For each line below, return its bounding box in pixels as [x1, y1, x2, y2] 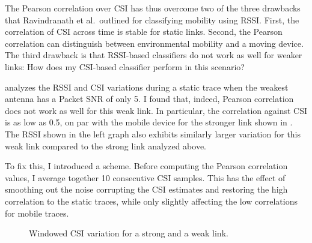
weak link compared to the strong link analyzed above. [5, 139, 206, 152]
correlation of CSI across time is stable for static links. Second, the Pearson [5, 25, 283, 38]
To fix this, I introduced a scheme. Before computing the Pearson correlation [5, 160, 288, 172]
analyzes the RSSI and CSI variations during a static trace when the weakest [5, 80, 289, 93]
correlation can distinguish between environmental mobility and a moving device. [5, 37, 304, 49]
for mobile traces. [5, 206, 69, 219]
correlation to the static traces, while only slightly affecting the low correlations [5, 194, 298, 207]
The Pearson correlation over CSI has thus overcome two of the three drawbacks [5, 2, 301, 14]
